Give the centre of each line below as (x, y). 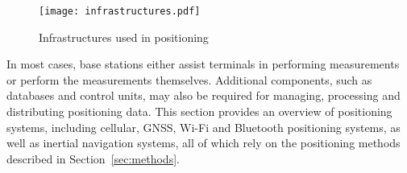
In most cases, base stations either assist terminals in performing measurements (203, 64)
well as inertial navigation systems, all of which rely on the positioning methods (203, 143)
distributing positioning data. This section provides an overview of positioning (199, 111)
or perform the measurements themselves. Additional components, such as (189, 79)
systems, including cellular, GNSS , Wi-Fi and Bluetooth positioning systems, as (203, 127)
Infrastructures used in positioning (124, 37)
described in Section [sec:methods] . (93, 158)
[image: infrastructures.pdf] (120, 11)
